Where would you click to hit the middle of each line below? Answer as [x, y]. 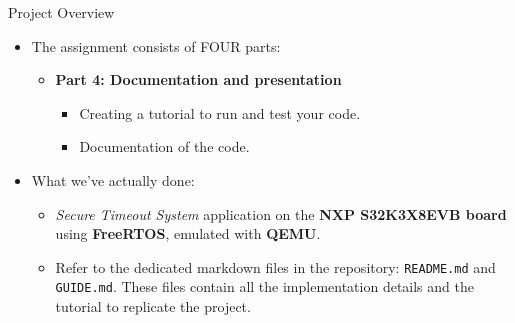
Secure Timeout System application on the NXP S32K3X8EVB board [281, 213]
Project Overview [61, 12]
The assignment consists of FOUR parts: [156, 45]
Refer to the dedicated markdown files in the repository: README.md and [275, 266]
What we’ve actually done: [113, 179]
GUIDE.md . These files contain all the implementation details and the [264, 286]
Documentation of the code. [164, 146]
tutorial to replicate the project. [153, 306]
